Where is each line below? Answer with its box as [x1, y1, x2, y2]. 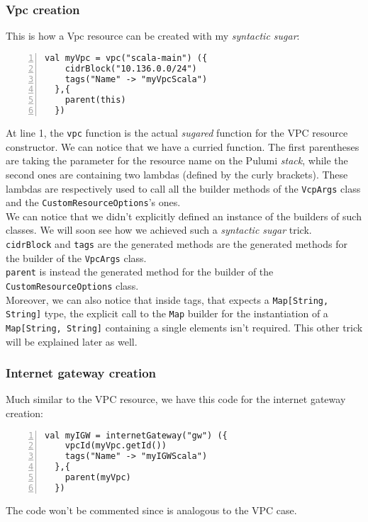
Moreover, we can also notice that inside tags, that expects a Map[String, [6, 292, 329, 307]
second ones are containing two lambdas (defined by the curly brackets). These [6, 166, 348, 181]
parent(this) [65, 95, 126, 106]
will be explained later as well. [6, 334, 138, 348]
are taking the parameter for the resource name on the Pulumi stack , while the [6, 153, 348, 168]
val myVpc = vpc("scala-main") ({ [45, 52, 208, 63]
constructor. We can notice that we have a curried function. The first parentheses [6, 139, 359, 154]
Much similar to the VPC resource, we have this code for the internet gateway [6, 392, 346, 407]
